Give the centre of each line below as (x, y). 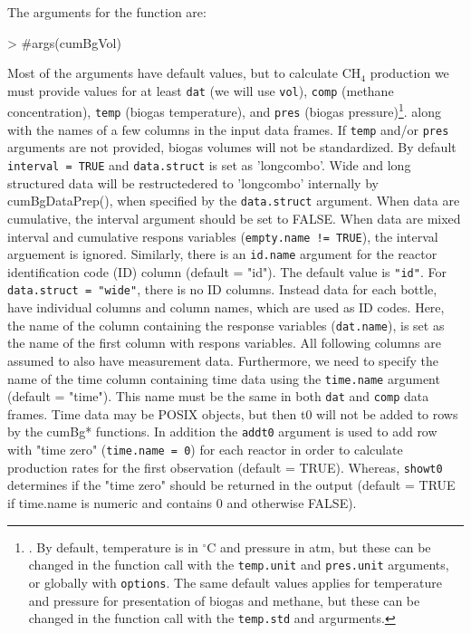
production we (409, 73)
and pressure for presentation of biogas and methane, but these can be (224, 600)
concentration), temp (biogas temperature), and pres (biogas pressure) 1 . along (225, 110)
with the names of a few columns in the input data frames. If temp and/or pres (228, 129)
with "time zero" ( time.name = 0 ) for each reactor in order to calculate (205, 450)
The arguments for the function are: (107, 12)
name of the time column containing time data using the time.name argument (224, 378)
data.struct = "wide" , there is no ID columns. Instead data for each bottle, (222, 289)
